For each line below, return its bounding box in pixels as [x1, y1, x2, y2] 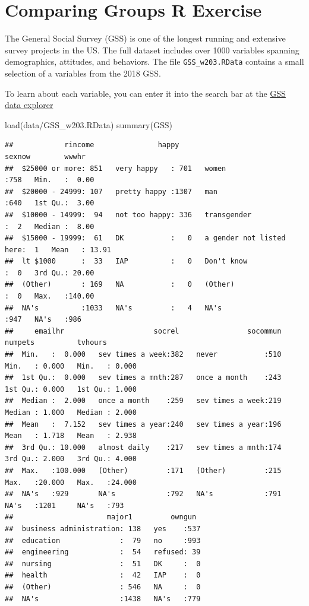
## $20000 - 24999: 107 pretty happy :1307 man [5, 187, 217, 196]
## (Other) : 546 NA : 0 [5, 582, 201, 591]
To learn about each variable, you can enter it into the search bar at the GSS [5, 87, 286, 99]
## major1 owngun [5, 513, 197, 522]
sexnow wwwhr [5, 152, 86, 161]
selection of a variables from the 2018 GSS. [5, 66, 161, 79]
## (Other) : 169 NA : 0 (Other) [5, 280, 235, 289]
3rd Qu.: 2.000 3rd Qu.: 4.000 [5, 455, 137, 464]
